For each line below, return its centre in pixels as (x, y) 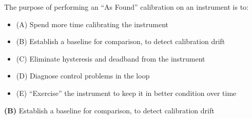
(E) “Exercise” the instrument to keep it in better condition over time (126, 93)
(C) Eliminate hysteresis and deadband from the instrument (111, 58)
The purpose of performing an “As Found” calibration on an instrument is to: (126, 7)
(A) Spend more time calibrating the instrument (92, 24)
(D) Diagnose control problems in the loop (83, 76)
